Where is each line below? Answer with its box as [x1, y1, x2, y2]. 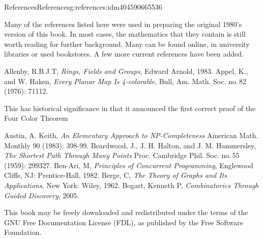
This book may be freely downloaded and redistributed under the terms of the [4, 207, 248, 218]
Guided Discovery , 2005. [4, 190, 79, 200]
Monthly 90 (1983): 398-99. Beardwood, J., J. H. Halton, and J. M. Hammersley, [4, 140, 256, 150]
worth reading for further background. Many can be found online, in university [4, 38, 250, 49]
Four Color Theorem [4, 113, 68, 123]
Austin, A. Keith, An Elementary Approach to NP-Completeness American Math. [4, 129, 258, 140]
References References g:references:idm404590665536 [4, 2, 162, 12]
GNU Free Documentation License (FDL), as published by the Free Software [4, 217, 244, 227]
